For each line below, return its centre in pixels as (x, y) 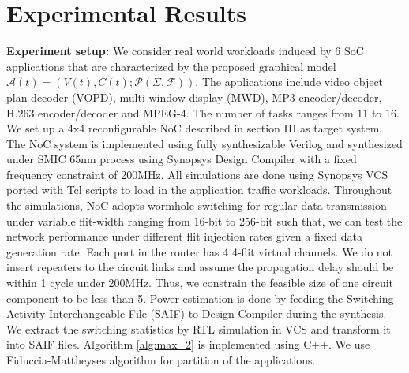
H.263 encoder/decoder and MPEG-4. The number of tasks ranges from (180, 112)
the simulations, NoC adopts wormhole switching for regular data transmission (197, 205)
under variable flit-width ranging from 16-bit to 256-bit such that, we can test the (204, 220)
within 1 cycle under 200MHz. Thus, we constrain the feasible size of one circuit (200, 283)
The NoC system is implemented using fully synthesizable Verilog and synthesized (204, 143)
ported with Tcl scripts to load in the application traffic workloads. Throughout (199, 190)
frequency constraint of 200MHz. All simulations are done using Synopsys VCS (197, 174)
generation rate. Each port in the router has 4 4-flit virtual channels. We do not (200, 251)
